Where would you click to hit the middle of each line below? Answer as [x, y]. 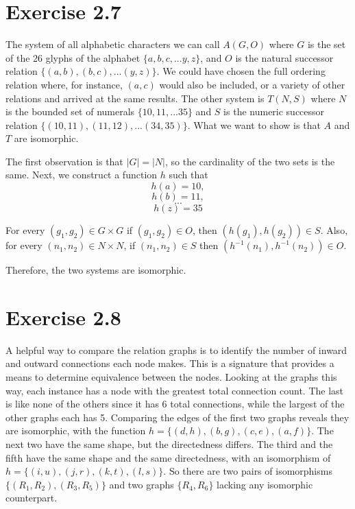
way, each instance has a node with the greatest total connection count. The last [175, 390]
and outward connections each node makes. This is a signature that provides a [170, 363]
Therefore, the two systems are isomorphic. [96, 270]
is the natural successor [284, 57]
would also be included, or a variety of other [252, 84]
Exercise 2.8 [63, 317]
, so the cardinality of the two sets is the [250, 161]
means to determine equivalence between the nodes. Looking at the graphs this [171, 376]
